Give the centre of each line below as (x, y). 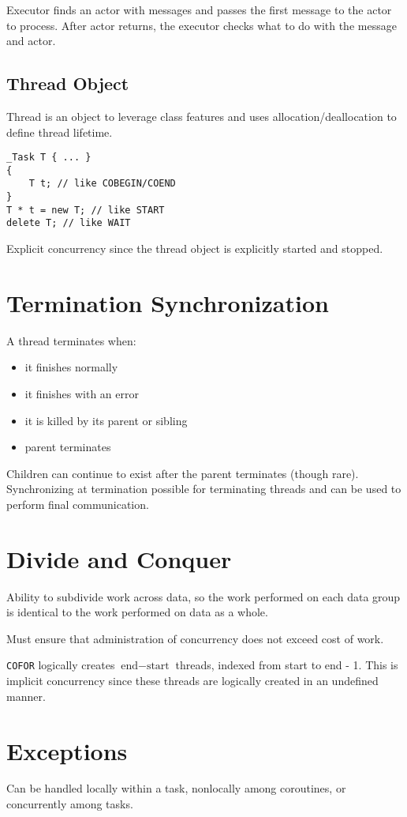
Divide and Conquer (119, 558)
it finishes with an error (82, 394)
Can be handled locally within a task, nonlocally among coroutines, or (176, 788)
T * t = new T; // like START (86, 210)
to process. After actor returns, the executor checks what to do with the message (202, 25)
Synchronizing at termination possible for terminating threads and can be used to (204, 489)
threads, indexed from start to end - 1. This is (287, 665)
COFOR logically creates (61, 665)
